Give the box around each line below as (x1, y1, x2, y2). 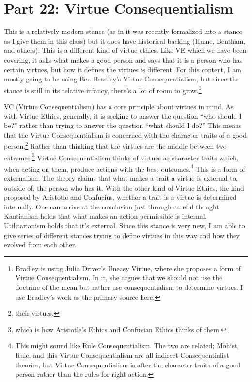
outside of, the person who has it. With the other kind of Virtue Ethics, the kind (4, 182, 244, 192)
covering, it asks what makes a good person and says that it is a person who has (4, 54, 243, 64)
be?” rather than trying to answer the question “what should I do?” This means (4, 120, 242, 130)
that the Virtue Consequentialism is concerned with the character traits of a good (4, 129, 247, 140)
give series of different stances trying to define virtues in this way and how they (4, 230, 240, 240)
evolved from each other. (4, 239, 77, 250)
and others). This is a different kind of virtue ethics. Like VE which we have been (4, 45, 247, 55)
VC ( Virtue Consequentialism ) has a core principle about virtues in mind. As (4, 101, 234, 111)
